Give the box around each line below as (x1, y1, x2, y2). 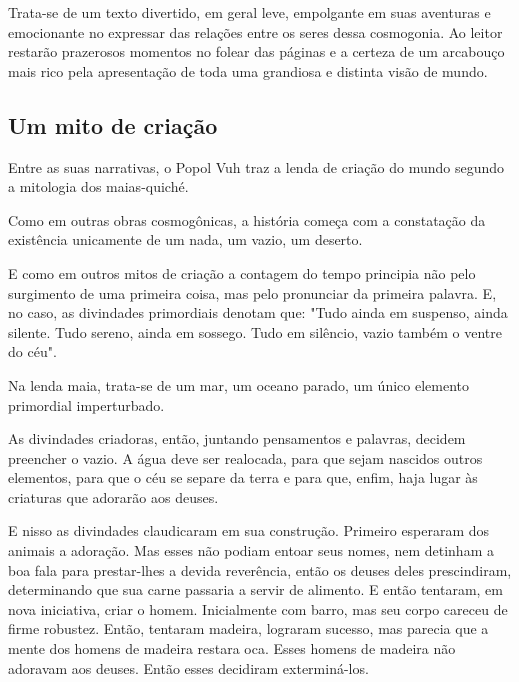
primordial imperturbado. (8, 394, 165, 415)
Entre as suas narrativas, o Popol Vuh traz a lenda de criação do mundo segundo (8, 156, 505, 177)
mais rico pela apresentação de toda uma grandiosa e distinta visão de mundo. (8, 60, 488, 81)
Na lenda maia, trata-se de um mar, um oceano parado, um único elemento (8, 374, 469, 395)
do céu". (8, 341, 57, 362)
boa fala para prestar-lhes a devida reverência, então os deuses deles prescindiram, (8, 559, 512, 580)
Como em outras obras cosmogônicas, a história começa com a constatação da (8, 209, 486, 230)
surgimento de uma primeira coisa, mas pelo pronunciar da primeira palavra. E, (8, 282, 497, 303)
